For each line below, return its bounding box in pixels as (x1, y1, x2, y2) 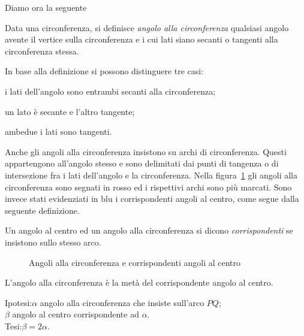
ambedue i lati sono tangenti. (5, 125, 112, 138)
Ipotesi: (5, 296, 32, 308)
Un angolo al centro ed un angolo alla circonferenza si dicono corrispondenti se (5, 224, 293, 237)
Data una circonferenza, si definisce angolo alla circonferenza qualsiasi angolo (5, 21, 289, 34)
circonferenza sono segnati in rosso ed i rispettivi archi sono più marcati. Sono (5, 180, 292, 193)
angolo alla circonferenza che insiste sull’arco (40, 296, 204, 308)
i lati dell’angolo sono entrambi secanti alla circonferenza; (5, 84, 216, 97)
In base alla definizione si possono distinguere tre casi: (5, 65, 204, 77)
